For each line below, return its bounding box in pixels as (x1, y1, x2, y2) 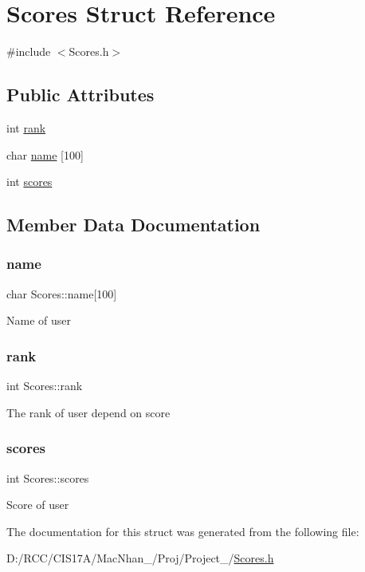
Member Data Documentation (6, 212, 261, 237)
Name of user (6, 312, 71, 329)
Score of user (6, 496, 69, 513)
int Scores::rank (6, 377, 83, 394)
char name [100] (6, 146, 84, 163)
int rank (6, 119, 46, 136)
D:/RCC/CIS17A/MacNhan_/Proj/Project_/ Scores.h (6, 550, 274, 566)
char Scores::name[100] (6, 285, 117, 302)
